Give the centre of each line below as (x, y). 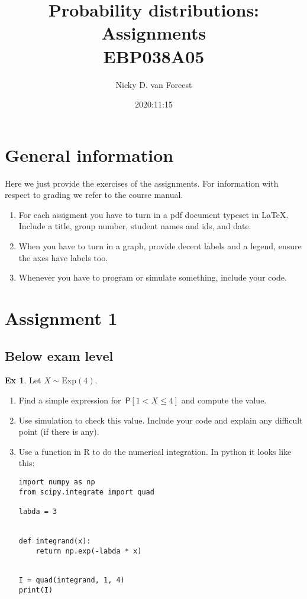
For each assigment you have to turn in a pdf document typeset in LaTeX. (153, 214)
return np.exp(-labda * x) (89, 551)
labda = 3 (38, 511)
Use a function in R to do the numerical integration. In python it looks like (155, 451)
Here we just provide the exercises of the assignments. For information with (142, 183)
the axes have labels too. (63, 257)
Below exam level (59, 355)
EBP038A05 (154, 56)
